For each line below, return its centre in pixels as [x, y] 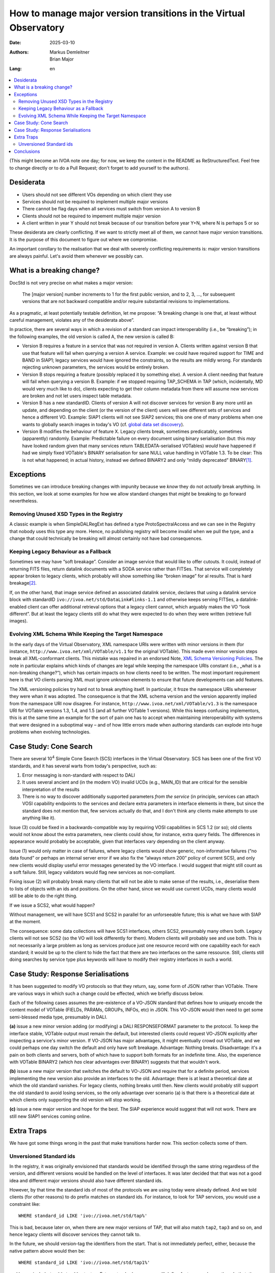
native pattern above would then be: [47, 1251]
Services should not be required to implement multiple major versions [95, 202]
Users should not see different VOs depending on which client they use [97, 195]
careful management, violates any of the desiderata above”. [72, 320]
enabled [18, 606]
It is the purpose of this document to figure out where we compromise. [84, 239]
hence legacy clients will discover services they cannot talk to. [75, 1234]
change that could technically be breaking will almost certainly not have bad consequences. [106, 538]
